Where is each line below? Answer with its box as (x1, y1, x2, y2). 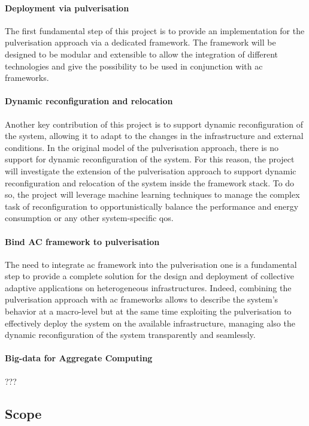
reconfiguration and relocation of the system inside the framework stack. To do (5, 176, 295, 189)
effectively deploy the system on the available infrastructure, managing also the (5, 316, 295, 329)
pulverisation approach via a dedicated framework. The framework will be (5, 36, 276, 49)
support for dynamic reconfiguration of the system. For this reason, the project (5, 153, 295, 165)
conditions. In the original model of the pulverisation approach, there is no (5, 141, 278, 153)
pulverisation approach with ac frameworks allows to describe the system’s (5, 293, 278, 306)
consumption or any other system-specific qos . (5, 212, 174, 224)
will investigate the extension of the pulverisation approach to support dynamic (5, 164, 296, 177)
